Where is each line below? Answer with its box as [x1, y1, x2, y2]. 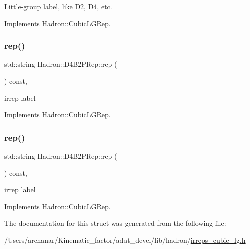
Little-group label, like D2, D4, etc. [4, 1, 112, 11]
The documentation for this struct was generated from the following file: [4, 218, 226, 228]
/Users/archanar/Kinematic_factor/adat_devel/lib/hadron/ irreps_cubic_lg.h [4, 234, 246, 245]
